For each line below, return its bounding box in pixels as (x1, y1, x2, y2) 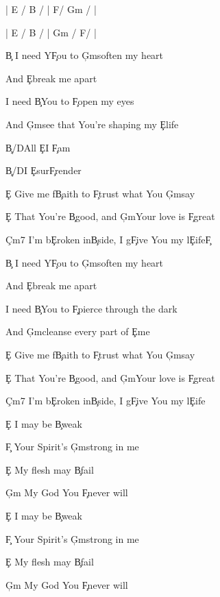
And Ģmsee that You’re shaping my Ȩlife (5, 117, 179, 131)
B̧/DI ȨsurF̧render (5, 163, 82, 178)
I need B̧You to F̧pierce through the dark (5, 301, 178, 315)
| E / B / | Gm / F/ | (5, 25, 97, 39)
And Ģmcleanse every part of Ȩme (5, 324, 150, 339)
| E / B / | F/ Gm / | (5, 2, 97, 16)
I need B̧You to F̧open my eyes (5, 94, 134, 108)
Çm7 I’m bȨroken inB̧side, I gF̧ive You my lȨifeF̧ (5, 232, 211, 246)
